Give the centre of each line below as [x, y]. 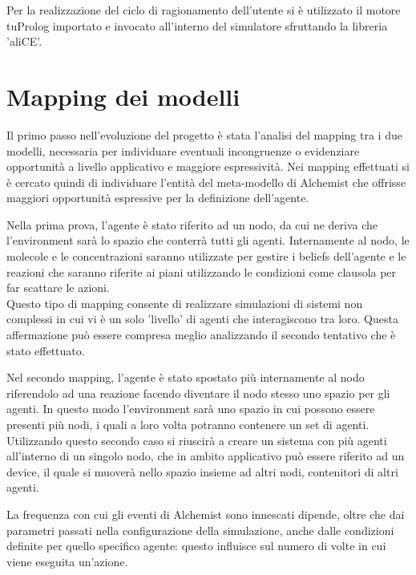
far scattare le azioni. [58, 287]
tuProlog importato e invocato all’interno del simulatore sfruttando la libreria [197, 25]
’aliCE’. [24, 41]
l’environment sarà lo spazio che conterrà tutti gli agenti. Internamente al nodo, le [208, 240]
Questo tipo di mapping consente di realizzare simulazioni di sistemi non [185, 303]
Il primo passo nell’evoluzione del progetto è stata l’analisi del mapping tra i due [204, 134]
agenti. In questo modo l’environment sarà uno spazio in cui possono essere [191, 409]
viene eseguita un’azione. [67, 561]
